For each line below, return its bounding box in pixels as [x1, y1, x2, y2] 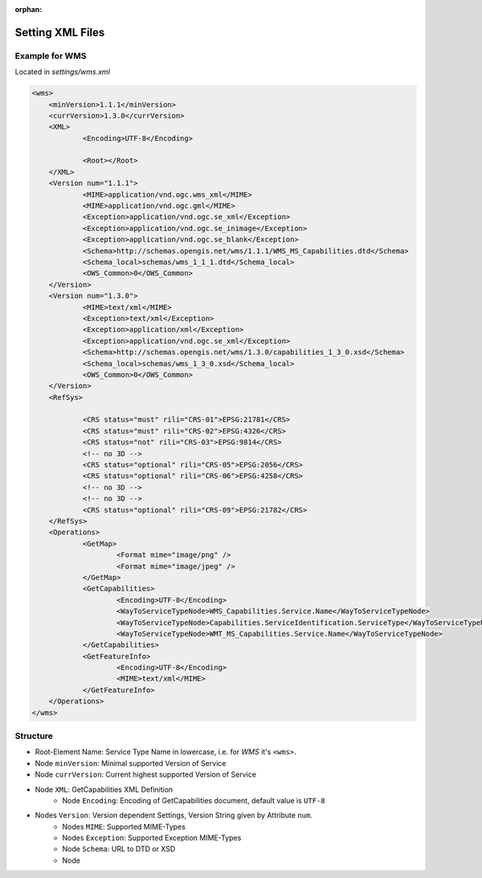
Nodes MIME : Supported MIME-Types [62, 822, 186, 831]
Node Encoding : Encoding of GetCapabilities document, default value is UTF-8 [62, 795, 325, 805]
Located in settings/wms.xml [14, 67, 110, 76]
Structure [14, 730, 54, 741]
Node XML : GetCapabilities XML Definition [35, 785, 174, 794]
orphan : [14, 5, 43, 14]
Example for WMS [14, 50, 87, 61]
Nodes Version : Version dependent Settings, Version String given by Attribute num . [35, 810, 312, 820]
